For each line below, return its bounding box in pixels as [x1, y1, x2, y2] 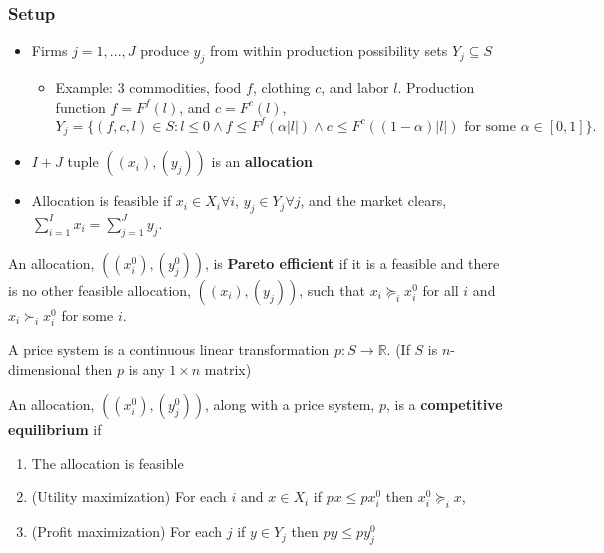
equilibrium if [8, 419, 102, 440]
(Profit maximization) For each [31, 521, 223, 542]
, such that [299, 279, 365, 300]
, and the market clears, [300, 190, 447, 211]
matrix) [204, 358, 252, 379]
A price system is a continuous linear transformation [8, 338, 330, 359]
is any [128, 358, 165, 379]
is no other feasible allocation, [8, 279, 191, 300]
